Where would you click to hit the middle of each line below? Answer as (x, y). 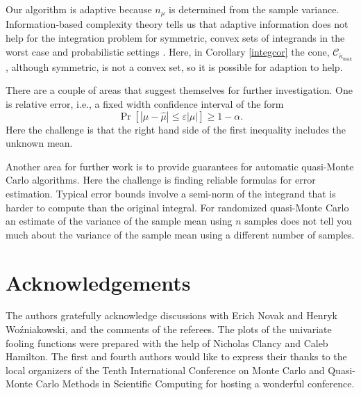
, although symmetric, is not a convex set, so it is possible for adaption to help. (174, 66)
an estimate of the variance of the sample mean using (119, 221)
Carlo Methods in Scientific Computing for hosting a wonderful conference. (195, 384)
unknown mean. (39, 143)
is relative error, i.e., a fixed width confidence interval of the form (145, 103)
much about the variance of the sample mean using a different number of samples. (180, 234)
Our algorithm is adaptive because (79, 9)
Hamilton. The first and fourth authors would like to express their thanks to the (176, 356)
